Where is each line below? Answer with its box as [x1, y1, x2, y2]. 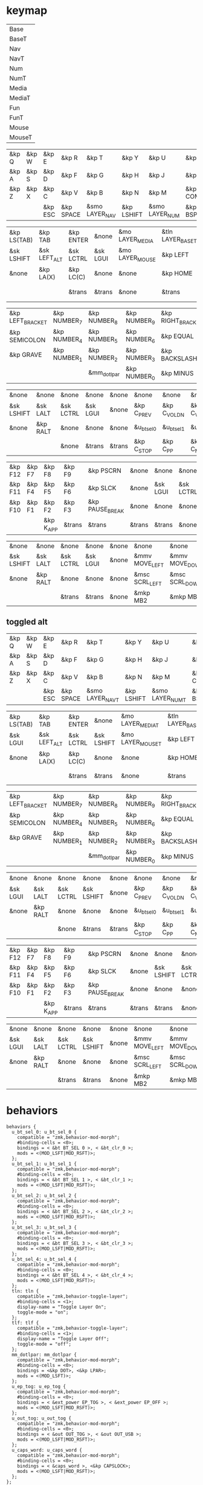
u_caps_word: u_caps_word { [11, 1447, 83, 1453]
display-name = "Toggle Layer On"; [17, 1304, 107, 1310]
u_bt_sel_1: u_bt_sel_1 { [11, 1161, 77, 1167]
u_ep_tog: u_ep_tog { [11, 1383, 66, 1389]
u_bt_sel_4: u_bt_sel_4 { [11, 1256, 77, 1262]
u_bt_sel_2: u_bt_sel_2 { [11, 1192, 77, 1198]
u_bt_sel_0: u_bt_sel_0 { [11, 1129, 77, 1135]
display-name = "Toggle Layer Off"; [17, 1335, 110, 1342]
